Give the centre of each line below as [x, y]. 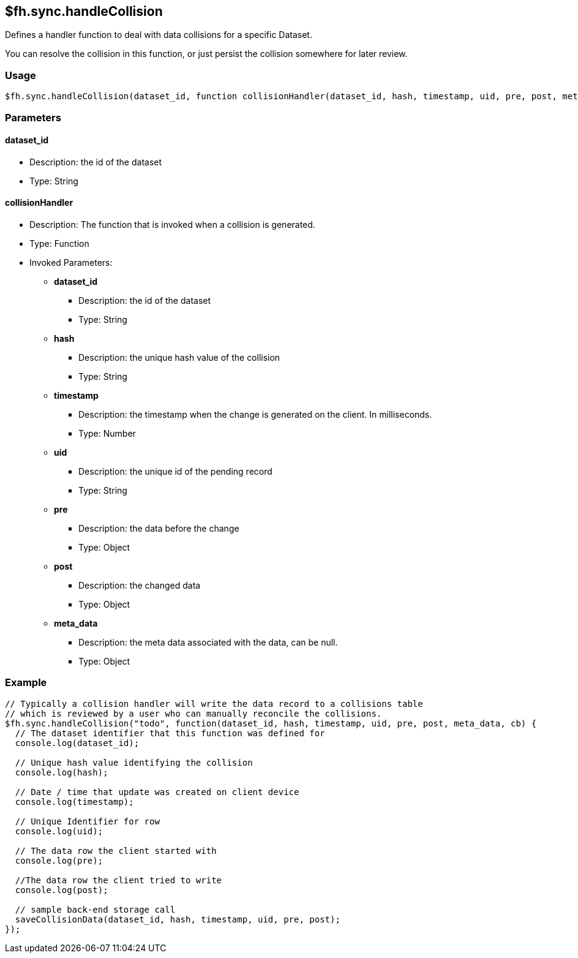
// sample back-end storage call [95, 909]
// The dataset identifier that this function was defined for [170, 733]
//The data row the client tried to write [118, 880]
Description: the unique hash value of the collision [179, 357]
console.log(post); [62, 890]
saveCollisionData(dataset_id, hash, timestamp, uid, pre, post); [178, 919]
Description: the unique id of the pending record [175, 471]
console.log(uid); [59, 831]
